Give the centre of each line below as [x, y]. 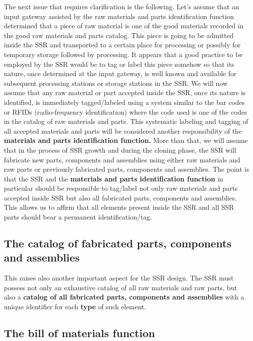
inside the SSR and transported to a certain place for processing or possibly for [122, 45]
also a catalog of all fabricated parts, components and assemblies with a [124, 297]
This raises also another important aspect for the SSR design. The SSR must [119, 278]
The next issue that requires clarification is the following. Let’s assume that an [122, 6]
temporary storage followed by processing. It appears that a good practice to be [123, 54]
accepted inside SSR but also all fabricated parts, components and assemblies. [120, 197]
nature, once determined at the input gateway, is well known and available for [120, 73]
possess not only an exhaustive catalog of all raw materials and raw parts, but [121, 287]
